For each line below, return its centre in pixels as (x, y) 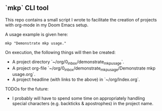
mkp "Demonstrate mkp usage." (36, 43)
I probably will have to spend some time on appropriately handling (79, 98)
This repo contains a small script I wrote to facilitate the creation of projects (81, 19)
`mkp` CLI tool (27, 8)
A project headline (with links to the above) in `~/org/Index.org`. (76, 79)
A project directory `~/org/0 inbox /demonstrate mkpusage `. (68, 62)
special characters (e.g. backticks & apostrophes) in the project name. (83, 104)
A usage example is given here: (37, 34)
